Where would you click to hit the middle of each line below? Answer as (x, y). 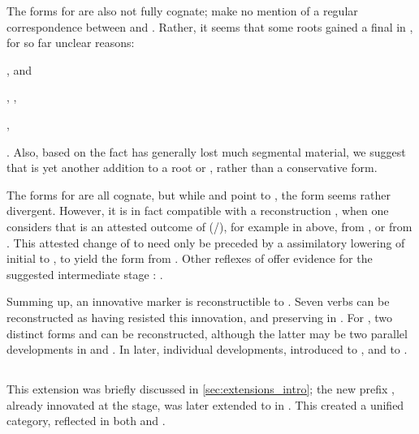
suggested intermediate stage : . (85, 274)
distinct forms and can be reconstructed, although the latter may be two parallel (207, 333)
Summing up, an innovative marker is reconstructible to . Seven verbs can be (198, 301)
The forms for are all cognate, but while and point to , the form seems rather (199, 194)
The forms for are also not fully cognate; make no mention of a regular (182, 11)
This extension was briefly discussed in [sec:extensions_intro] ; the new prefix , (201, 389)
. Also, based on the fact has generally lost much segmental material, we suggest (206, 151)
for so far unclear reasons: (71, 43)
